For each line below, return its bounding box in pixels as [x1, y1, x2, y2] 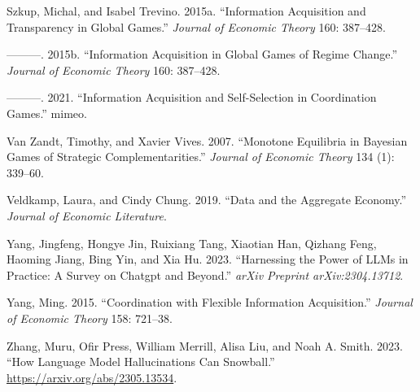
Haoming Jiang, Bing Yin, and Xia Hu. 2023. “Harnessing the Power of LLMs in [7, 250, 409, 268]
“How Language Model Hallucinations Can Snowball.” [7, 353, 275, 370]
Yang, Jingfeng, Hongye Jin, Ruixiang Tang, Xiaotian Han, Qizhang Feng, [7, 234, 377, 251]
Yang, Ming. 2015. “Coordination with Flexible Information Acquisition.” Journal [7, 294, 413, 311]
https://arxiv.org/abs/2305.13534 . [7, 368, 177, 385]
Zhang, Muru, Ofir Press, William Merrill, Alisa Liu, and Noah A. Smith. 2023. [7, 337, 404, 354]
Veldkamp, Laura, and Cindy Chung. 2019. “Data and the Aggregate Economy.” [7, 191, 407, 208]
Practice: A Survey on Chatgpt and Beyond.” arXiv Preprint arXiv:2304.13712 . [7, 266, 404, 283]
